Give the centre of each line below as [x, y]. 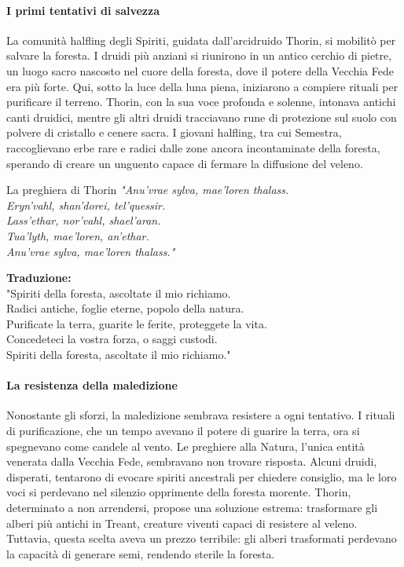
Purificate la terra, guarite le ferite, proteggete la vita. [137, 323]
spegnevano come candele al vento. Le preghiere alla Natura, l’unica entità [185, 446]
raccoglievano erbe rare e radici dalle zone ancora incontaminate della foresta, [193, 147]
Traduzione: [39, 278]
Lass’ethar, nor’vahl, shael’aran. [84, 220]
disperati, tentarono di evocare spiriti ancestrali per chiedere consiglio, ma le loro [202, 476]
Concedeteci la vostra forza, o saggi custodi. [112, 339]
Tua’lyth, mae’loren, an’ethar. [78, 235]
